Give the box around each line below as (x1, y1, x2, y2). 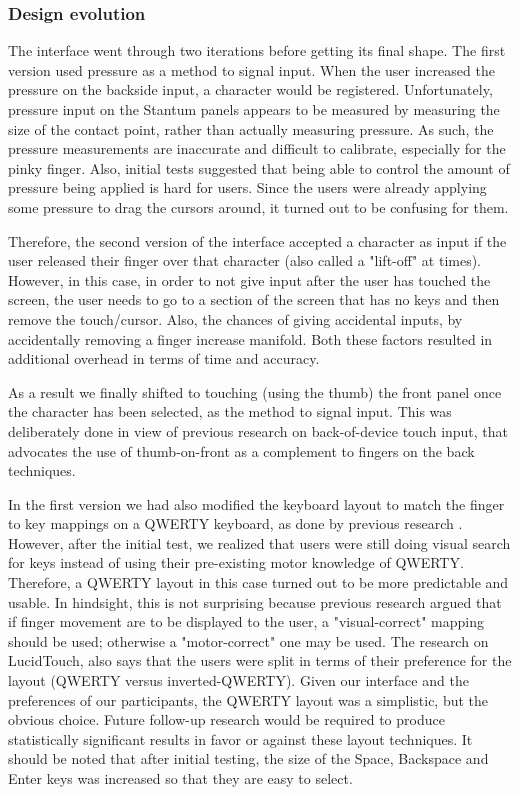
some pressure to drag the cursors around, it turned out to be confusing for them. (8, 196, 509, 217)
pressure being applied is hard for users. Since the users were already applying (8, 177, 487, 198)
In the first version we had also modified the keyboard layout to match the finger (8, 493, 505, 514)
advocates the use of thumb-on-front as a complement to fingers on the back (8, 440, 475, 461)
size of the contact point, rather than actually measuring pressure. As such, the (8, 118, 494, 139)
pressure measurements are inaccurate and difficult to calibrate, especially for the (8, 138, 506, 159)
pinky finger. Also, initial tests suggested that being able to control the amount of (8, 157, 510, 178)
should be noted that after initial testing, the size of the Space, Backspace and (8, 748, 489, 769)
